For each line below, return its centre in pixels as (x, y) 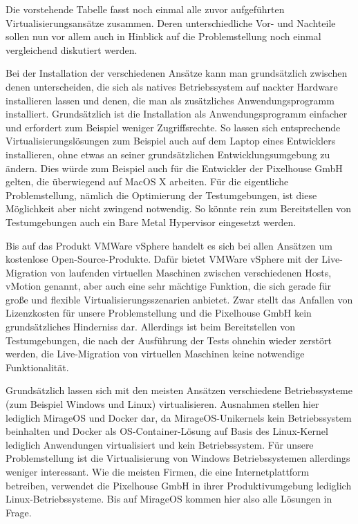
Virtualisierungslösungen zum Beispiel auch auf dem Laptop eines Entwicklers (171, 141)
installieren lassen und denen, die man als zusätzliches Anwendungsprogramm (170, 100)
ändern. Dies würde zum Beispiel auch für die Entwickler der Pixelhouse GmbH (174, 168)
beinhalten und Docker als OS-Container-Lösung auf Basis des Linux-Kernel (167, 431)
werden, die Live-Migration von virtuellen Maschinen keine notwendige (155, 354)
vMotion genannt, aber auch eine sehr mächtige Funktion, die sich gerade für (169, 286)
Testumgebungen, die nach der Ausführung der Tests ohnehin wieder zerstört (169, 340)
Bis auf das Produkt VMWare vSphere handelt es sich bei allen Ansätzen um (169, 245)
